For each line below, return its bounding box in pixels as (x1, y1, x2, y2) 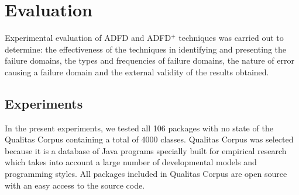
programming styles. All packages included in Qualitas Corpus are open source (5, 168, 287, 180)
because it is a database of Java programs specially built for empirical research (5, 144, 287, 156)
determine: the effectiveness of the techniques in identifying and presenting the (5, 43, 287, 55)
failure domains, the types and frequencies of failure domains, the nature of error (5, 54, 294, 67)
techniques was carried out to (178, 32, 284, 44)
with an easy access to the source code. (5, 179, 145, 191)
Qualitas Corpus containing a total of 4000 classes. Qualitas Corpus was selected (5, 133, 294, 145)
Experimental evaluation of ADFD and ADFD (5, 32, 171, 44)
